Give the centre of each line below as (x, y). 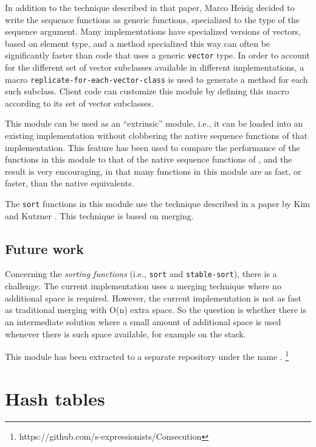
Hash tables (55, 398)
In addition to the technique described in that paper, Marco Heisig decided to (150, 7)
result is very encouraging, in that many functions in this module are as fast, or (153, 171)
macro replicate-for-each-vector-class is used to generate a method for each (156, 79)
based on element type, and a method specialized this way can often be (138, 43)
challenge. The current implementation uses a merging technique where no (143, 286)
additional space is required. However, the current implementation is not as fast (153, 297)
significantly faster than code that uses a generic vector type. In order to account (157, 55)
